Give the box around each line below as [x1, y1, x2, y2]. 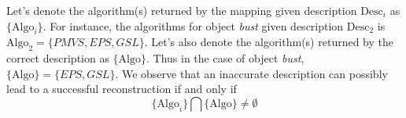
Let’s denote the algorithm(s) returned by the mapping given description [6, 2, 357, 18]
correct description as [6, 50, 109, 66]
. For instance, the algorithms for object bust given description [42, 17, 344, 34]
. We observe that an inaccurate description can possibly [115, 65, 388, 81]
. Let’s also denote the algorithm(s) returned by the [144, 34, 393, 50]
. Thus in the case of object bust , [146, 50, 304, 66]
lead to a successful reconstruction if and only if [6, 80, 237, 97]
